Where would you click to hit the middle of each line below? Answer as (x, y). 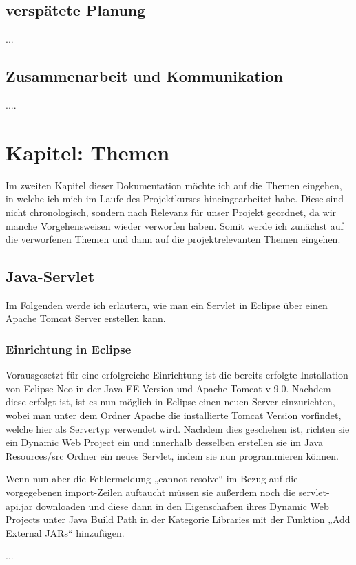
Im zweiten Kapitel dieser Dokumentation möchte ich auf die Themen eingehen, (174, 185)
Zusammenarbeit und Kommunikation (144, 76)
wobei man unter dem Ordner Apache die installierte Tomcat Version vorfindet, (174, 415)
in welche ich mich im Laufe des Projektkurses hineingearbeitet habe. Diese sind (175, 199)
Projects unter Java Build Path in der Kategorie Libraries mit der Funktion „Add (178, 519)
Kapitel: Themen (88, 152)
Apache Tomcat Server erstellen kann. (86, 318)
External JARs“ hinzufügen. (65, 532)
